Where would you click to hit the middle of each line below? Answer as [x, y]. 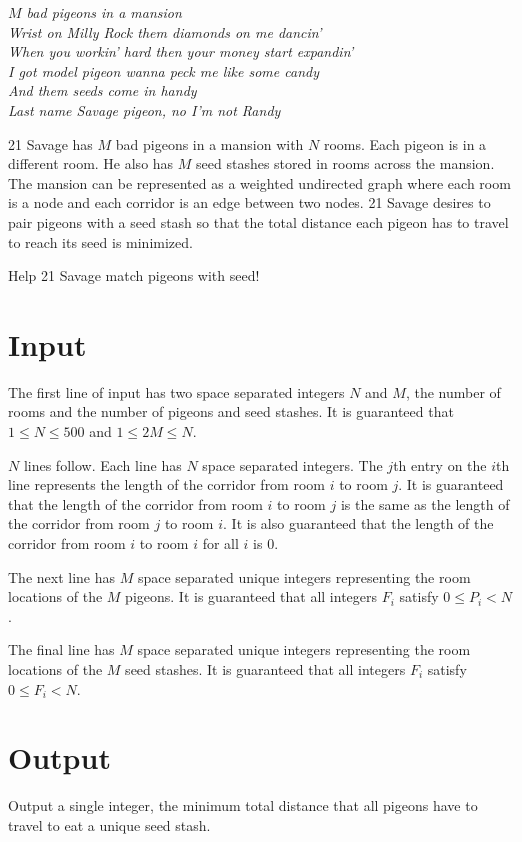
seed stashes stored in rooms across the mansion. [345, 163]
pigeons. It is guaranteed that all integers [251, 596]
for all [220, 543]
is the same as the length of [425, 503]
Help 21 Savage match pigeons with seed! [134, 275]
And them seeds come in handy [102, 90]
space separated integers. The [292, 464]
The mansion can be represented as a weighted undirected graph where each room [259, 182]
